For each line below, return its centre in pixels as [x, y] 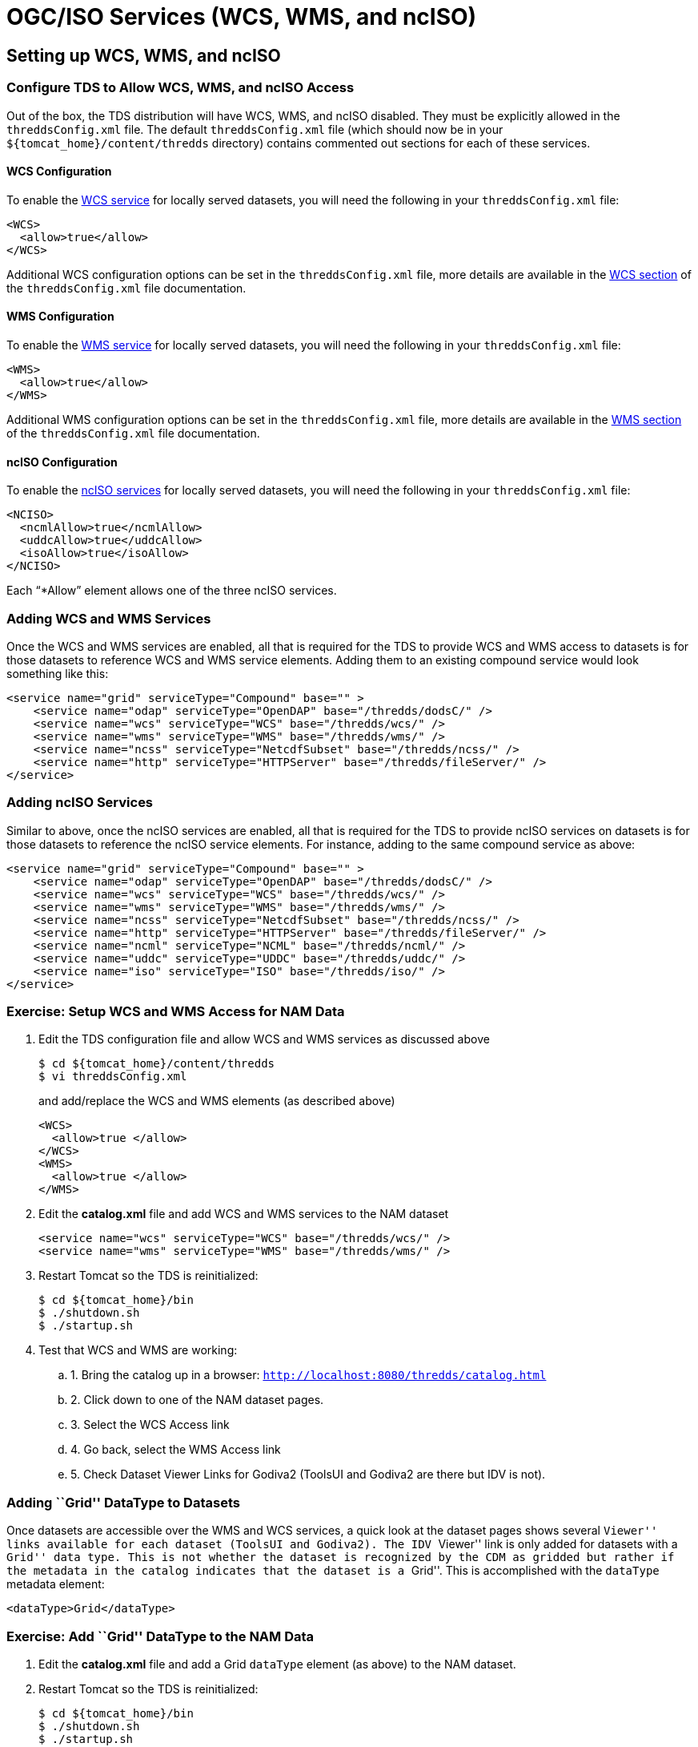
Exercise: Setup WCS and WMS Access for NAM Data [176, 1012]
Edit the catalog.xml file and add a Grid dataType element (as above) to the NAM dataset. [277, 1664]
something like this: [58, 673]
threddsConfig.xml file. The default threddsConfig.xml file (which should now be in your [255, 129]
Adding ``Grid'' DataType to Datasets [123, 1502]
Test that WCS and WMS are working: [138, 1350]
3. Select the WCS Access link [150, 1425]
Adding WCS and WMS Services [109, 618]
